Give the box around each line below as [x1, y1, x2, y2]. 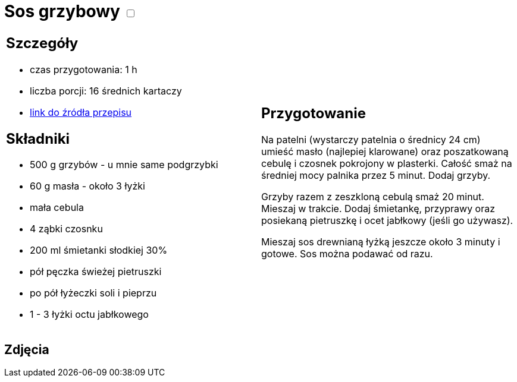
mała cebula [30, 201, 84, 214]
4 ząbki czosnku [30, 223, 103, 235]
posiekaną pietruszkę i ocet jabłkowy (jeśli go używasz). [261, 214, 513, 227]
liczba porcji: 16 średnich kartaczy [30, 84, 182, 97]
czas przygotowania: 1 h [30, 63, 137, 75]
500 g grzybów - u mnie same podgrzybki [30, 159, 218, 171]
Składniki [6, 130, 70, 147]
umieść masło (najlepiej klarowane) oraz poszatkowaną [261, 146, 509, 158]
